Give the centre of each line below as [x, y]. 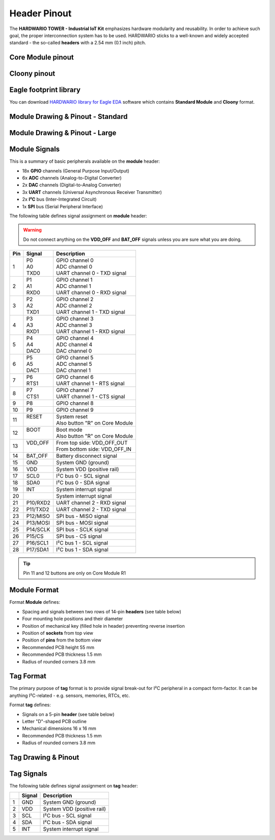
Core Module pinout [42, 57]
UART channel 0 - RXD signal [91, 292]
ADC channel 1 [74, 286]
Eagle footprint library [45, 90]
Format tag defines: [30, 705]
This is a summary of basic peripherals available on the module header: [85, 161]
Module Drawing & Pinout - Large [63, 133]
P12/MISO [38, 516]
